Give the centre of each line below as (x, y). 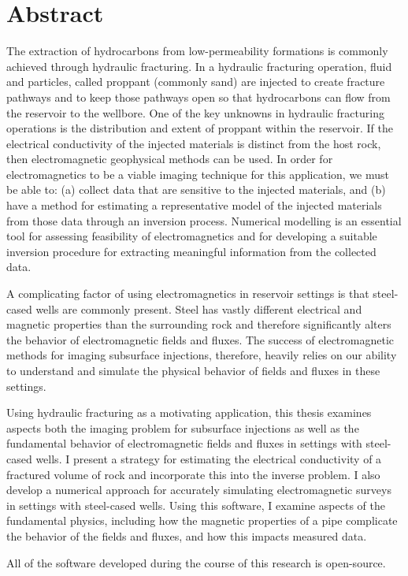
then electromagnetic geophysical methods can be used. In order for (170, 159)
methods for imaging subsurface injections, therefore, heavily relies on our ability (202, 355)
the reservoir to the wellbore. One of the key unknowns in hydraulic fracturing (195, 112)
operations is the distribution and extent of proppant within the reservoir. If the (200, 128)
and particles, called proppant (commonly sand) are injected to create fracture (196, 82)
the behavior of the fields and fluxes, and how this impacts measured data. (187, 535)
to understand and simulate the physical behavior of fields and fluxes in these (193, 370)
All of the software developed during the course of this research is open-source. (196, 562)
